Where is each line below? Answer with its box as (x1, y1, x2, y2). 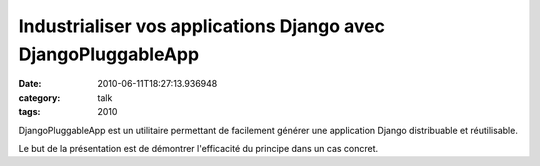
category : (18, 91, 61, 104)
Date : (18, 78, 42, 90)
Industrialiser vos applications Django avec (18, 15, 385, 37)
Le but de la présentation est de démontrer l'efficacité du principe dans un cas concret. (18, 142, 379, 154)
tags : (18, 106, 41, 118)
